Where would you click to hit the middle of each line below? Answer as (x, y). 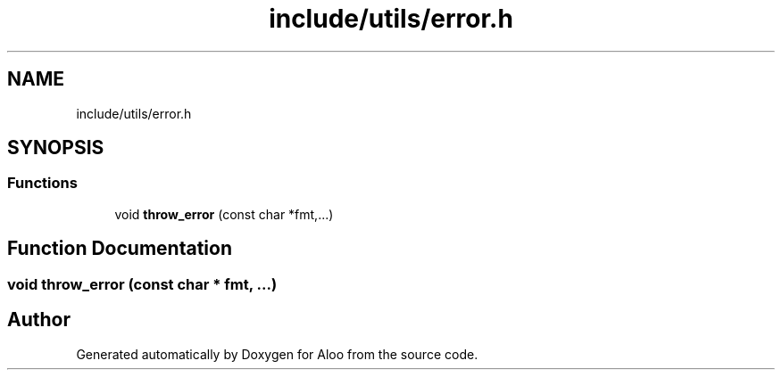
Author (39, 320)
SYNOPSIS (56, 148)
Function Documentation (120, 249)
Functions (42, 183)
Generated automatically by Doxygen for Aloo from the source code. (277, 354)
